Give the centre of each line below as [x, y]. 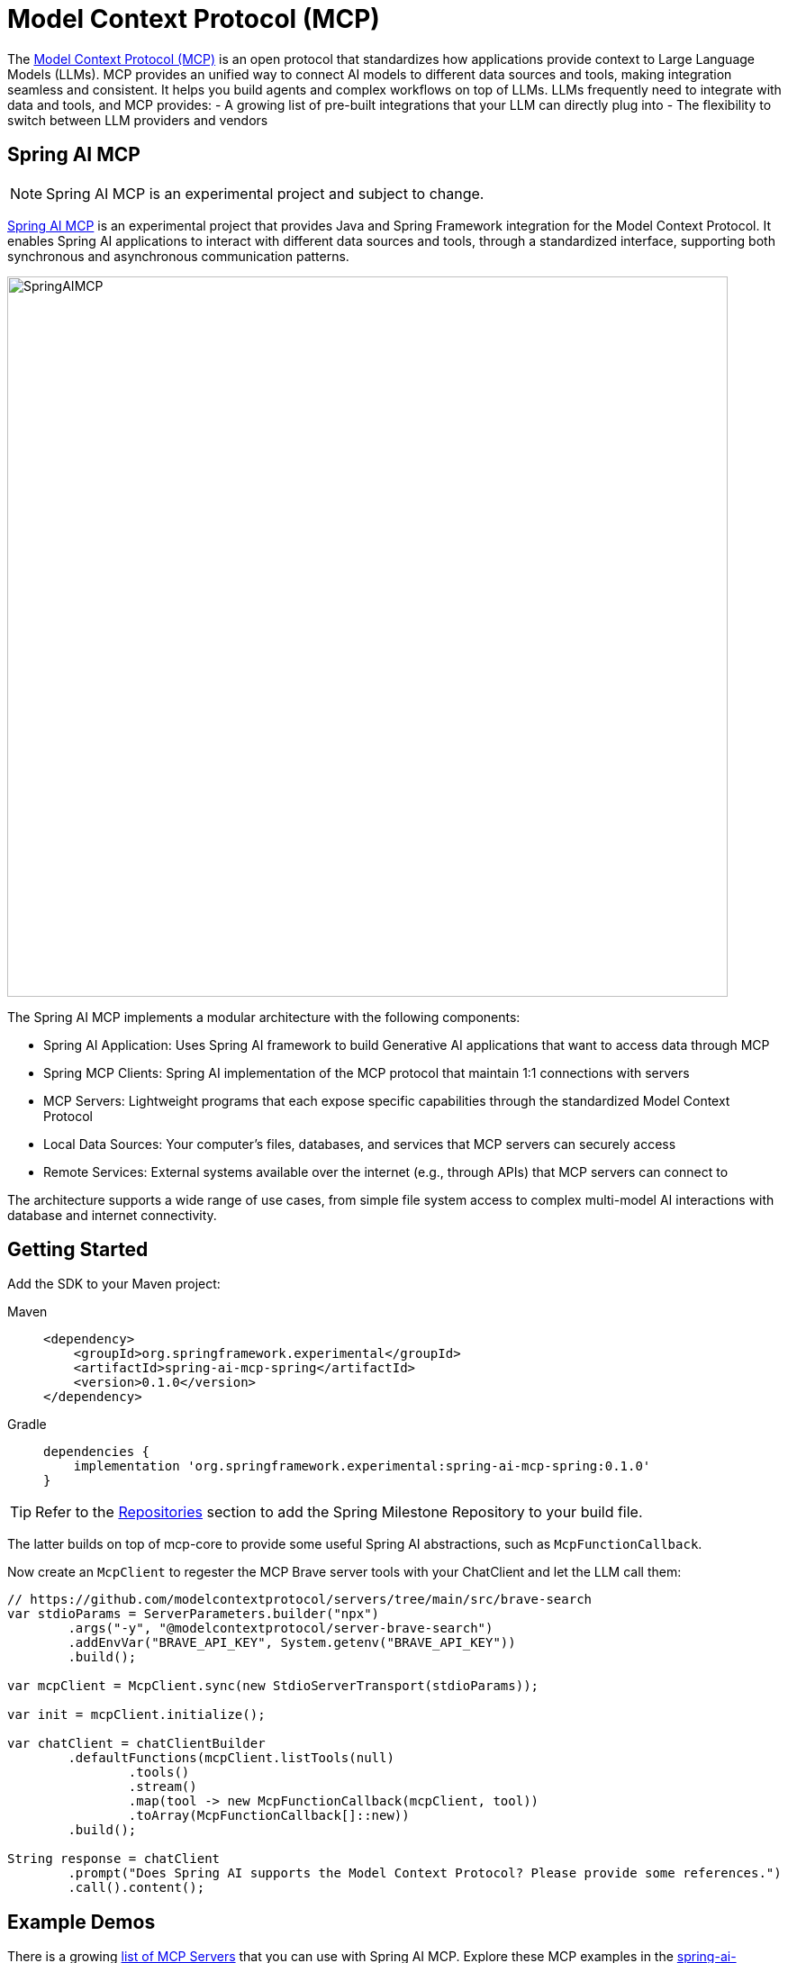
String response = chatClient [114, 1859]
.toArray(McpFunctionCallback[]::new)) [269, 1816]
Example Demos [82, 1922]
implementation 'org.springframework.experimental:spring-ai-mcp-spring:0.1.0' [362, 1466]
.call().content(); [136, 1888]
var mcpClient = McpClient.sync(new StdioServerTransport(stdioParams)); [273, 1686]
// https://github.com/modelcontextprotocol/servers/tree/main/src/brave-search [300, 1600]
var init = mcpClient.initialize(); [136, 1715]
